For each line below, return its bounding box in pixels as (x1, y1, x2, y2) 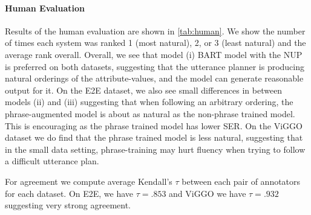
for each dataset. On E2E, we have (5, 187, 134, 199)
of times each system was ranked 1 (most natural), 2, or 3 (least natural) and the (5, 36, 306, 49)
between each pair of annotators (182, 175, 301, 187)
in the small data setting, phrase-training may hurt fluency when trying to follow (5, 143, 306, 155)
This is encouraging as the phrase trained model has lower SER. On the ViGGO (5, 119, 303, 132)
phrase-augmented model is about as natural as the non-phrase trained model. (5, 107, 295, 120)
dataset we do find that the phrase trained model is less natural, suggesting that (5, 131, 303, 144)
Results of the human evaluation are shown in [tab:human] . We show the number (5, 24, 306, 37)
